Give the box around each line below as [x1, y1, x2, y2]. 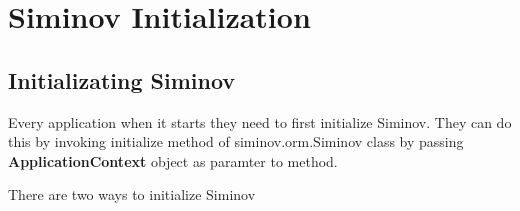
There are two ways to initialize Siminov [8, 184, 256, 205]
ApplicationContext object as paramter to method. [8, 150, 338, 171]
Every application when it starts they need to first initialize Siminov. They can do [8, 111, 512, 132]
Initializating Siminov [8, 64, 236, 95]
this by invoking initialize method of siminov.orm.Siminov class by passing [8, 131, 464, 152]
